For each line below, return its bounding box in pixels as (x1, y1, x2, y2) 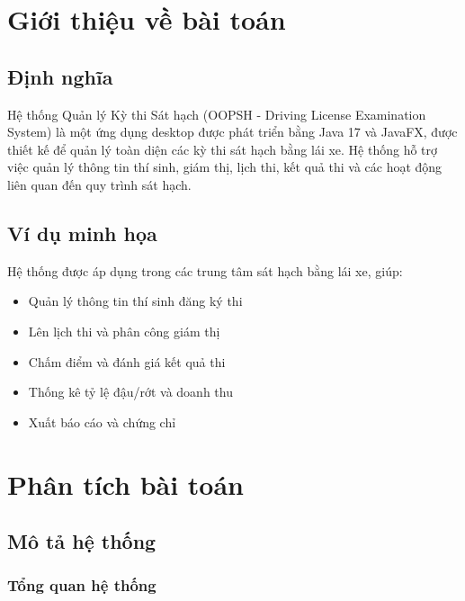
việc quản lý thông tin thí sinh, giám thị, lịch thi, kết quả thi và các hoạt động (7, 157, 443, 176)
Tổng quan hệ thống (7, 574, 156, 597)
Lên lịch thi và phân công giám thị (28, 321, 220, 340)
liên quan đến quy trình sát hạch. (7, 175, 192, 193)
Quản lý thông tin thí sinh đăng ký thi (28, 292, 243, 310)
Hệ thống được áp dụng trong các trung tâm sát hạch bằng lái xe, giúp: (7, 261, 403, 280)
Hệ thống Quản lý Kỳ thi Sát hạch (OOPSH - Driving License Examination (7, 104, 426, 123)
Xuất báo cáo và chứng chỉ (28, 412, 176, 431)
